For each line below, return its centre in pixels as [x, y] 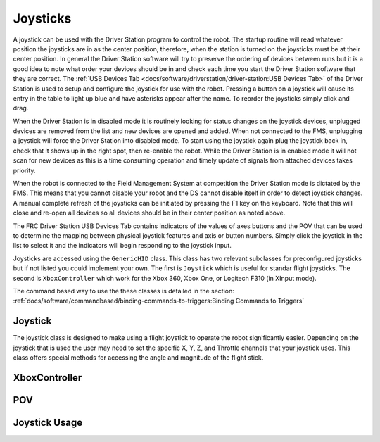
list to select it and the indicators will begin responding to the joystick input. [122, 246]
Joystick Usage [48, 422]
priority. [24, 170]
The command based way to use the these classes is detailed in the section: [124, 291]
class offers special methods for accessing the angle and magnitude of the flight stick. [138, 358]
